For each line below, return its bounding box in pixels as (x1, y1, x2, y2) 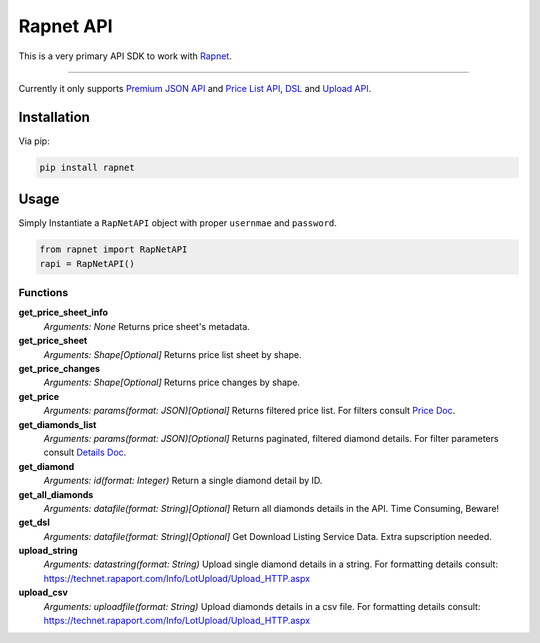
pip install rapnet (39, 161, 135, 173)
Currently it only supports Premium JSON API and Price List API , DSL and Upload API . (18, 82, 372, 94)
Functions (18, 286, 69, 300)
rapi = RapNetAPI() (39, 258, 135, 269)
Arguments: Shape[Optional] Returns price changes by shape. (43, 376, 300, 389)
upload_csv (18, 586, 69, 599)
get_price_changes (18, 363, 100, 374)
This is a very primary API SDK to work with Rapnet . (18, 50, 232, 62)
